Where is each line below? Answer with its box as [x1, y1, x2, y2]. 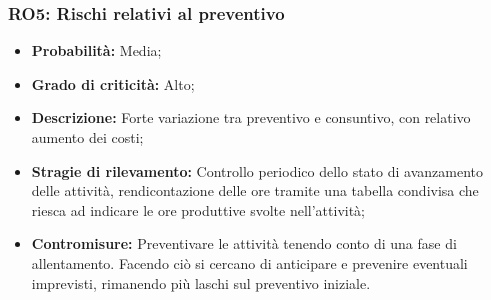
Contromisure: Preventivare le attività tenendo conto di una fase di [31, 233, 457, 254]
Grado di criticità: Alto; [31, 73, 195, 94]
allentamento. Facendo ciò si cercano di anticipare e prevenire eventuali [31, 252, 468, 273]
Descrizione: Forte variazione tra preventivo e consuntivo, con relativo [31, 107, 471, 128]
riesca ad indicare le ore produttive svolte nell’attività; [31, 199, 366, 220]
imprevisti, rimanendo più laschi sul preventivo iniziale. [31, 272, 371, 293]
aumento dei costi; [31, 127, 144, 147]
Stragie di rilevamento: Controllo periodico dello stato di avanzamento [31, 160, 483, 181]
